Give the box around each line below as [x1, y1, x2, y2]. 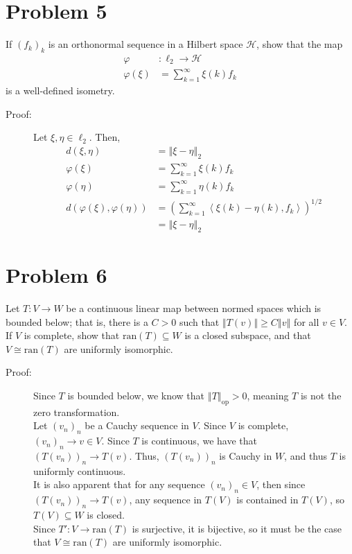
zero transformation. [33, 404, 120, 419]
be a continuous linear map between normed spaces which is [66, 301, 322, 315]
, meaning [247, 388, 289, 402]
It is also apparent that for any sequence [33, 477, 205, 492]
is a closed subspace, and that [184, 328, 311, 343]
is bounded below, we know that [67, 388, 205, 402]
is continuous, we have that [141, 433, 257, 448]
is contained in [236, 492, 299, 507]
